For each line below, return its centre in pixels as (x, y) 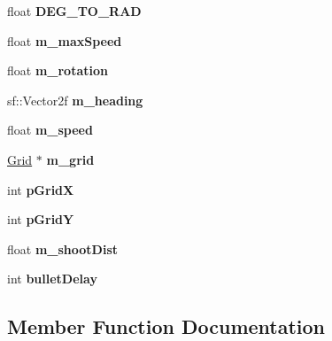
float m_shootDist (63, 248)
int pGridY (41, 219)
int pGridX (41, 189)
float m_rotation (58, 70)
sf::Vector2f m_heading (75, 100)
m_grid (70, 159)
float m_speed (50, 130)
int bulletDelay (52, 279)
